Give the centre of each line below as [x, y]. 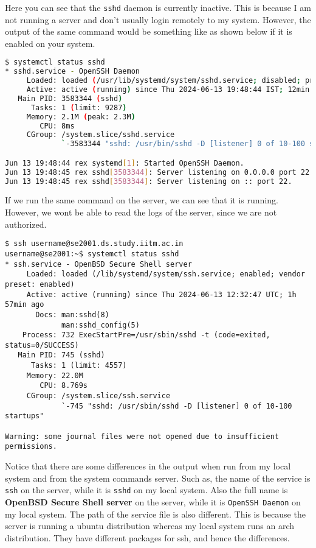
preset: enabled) [40, 284]
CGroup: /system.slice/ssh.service [98, 396]
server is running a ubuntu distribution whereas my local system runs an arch [150, 526]
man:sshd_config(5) [101, 325]
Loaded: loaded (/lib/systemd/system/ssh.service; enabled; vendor [166, 274]
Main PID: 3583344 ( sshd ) [70, 98]
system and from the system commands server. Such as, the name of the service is [158, 478]
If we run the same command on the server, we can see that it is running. [142, 200]
